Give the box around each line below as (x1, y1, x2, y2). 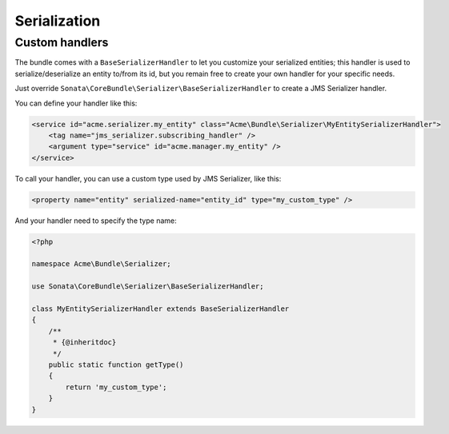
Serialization (14, 12, 101, 30)
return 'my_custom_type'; (65, 382, 167, 392)
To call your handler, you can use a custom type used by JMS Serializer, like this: (14, 173, 282, 183)
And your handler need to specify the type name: (14, 216, 177, 225)
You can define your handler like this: (14, 98, 138, 108)
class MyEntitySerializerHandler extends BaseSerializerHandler (31, 305, 290, 313)
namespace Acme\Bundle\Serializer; (31, 260, 171, 269)
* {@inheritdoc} (52, 338, 117, 347)
